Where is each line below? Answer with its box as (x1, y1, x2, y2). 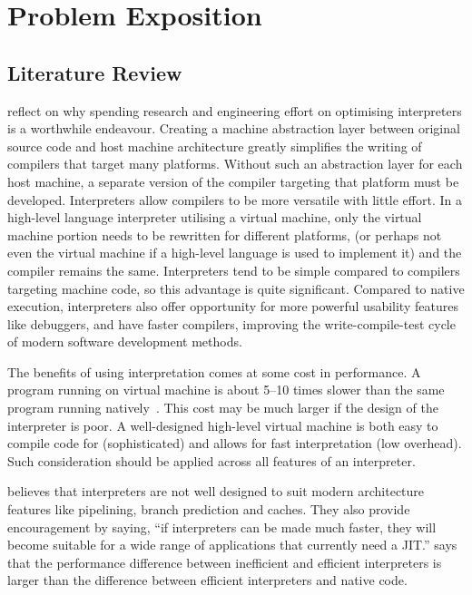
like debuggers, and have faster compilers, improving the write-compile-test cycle (7, 314, 456, 333)
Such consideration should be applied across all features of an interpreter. (7, 451, 416, 470)
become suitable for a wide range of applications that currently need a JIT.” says (7, 535, 457, 554)
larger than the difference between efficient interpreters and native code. (7, 571, 408, 590)
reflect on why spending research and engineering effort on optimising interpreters (7, 101, 462, 120)
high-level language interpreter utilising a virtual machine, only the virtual (7, 208, 422, 227)
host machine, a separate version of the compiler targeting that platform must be (7, 171, 459, 190)
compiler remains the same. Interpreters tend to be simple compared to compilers (7, 260, 460, 279)
